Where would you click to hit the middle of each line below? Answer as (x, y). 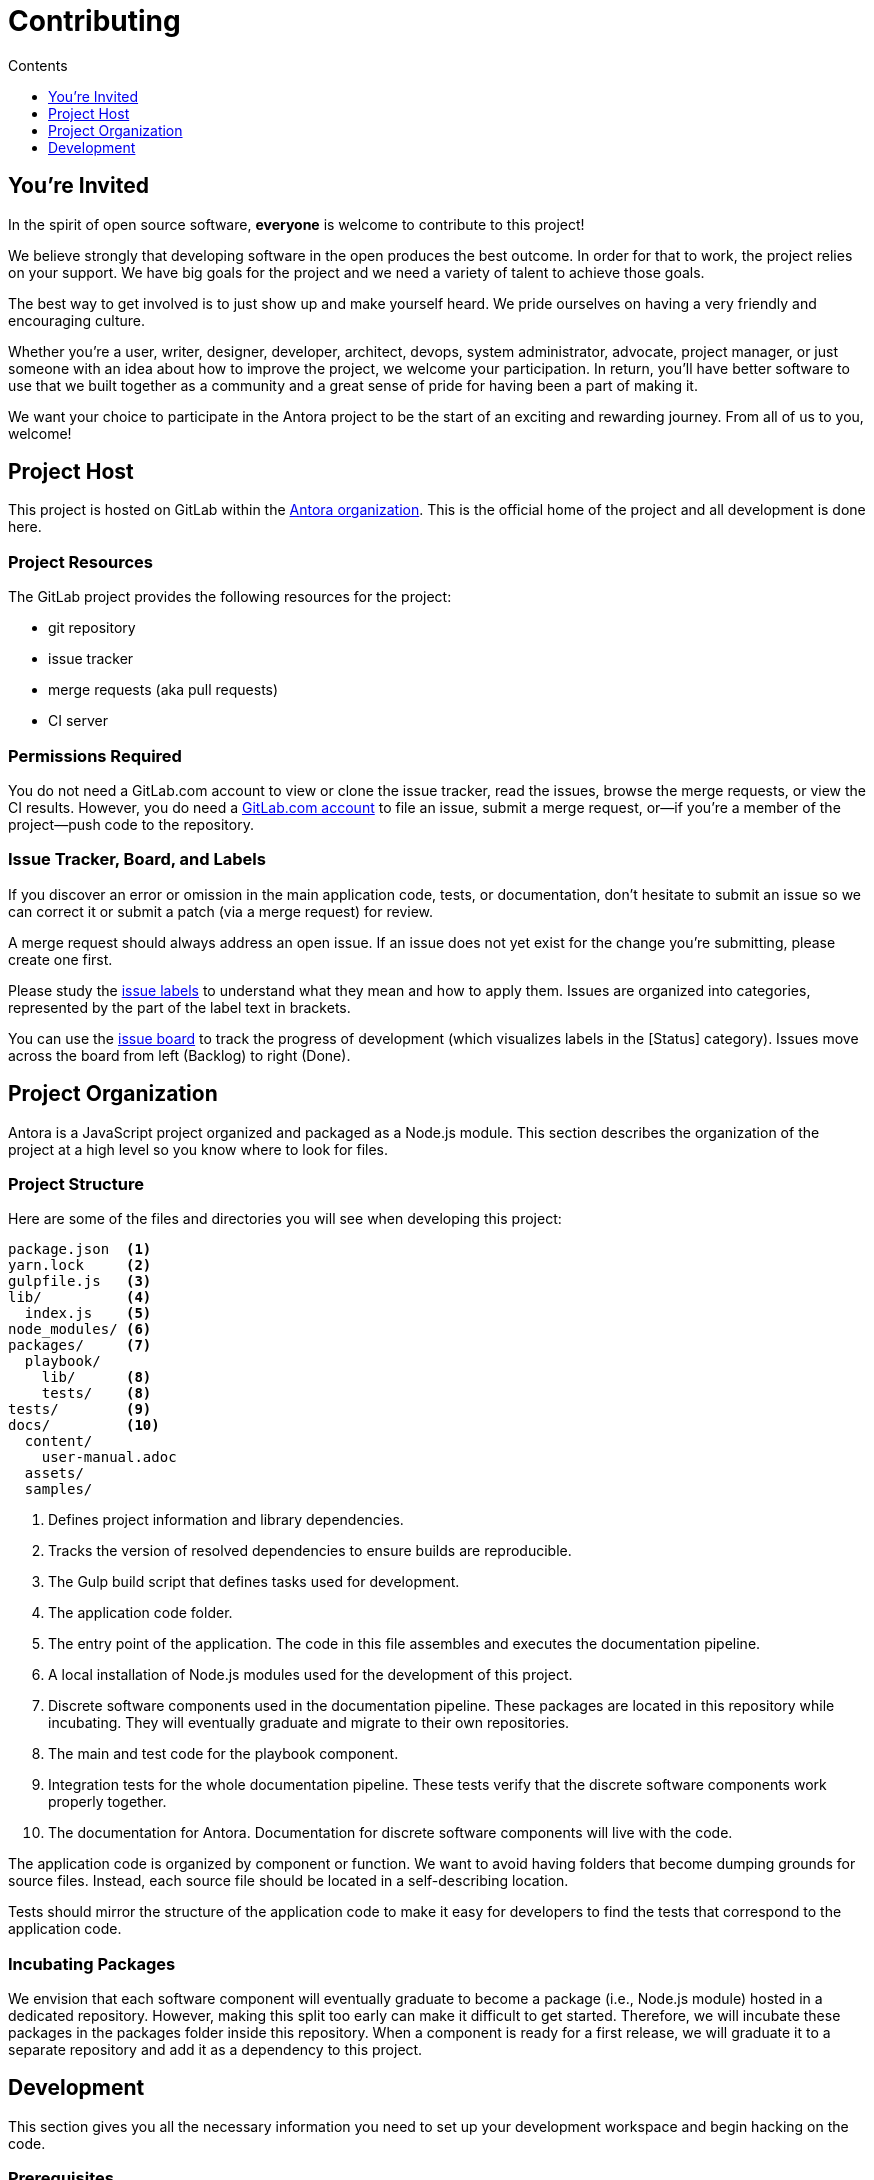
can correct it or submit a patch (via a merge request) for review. (221, 911)
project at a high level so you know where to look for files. (198, 1149)
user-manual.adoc (109, 1457)
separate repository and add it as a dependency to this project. (215, 2050)
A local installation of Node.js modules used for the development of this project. (310, 1675)
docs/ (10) (84, 1425)
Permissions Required (95, 755)
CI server (78, 721)
